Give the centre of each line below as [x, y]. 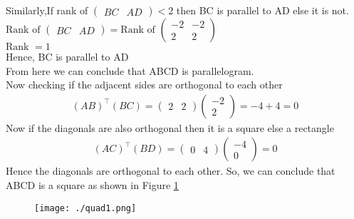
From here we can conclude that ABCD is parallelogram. [130, 70]
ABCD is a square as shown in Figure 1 [92, 185]
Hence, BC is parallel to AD [67, 56]
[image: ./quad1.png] [85, 208]
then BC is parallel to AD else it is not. [262, 10]
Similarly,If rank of [47, 10]
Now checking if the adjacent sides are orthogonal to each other [144, 85]
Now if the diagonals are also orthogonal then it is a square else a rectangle [170, 127]
